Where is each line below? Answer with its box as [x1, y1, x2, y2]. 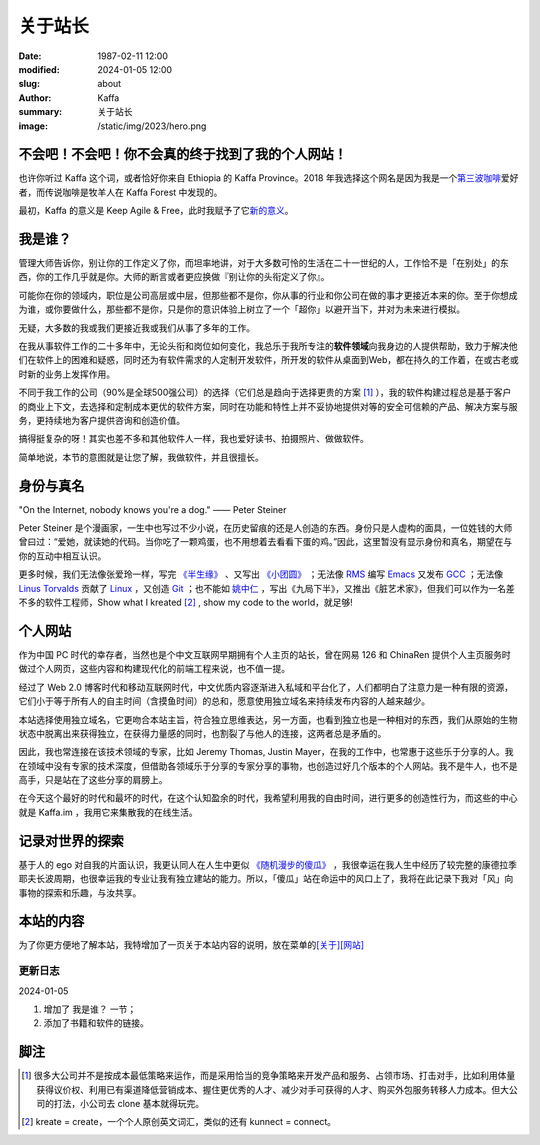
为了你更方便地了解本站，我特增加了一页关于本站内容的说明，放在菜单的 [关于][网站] [18, 939, 365, 951]
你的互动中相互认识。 [18, 550, 107, 562]
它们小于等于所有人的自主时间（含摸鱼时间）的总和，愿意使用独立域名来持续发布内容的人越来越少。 [18, 695, 430, 707]
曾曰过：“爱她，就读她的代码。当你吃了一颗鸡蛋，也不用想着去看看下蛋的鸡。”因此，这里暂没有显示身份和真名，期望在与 [18, 536, 513, 548]
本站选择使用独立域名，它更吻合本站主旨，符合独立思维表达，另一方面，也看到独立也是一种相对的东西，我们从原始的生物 [18, 713, 518, 725]
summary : [18, 106, 63, 118]
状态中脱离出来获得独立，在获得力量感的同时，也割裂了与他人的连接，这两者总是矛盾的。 [18, 727, 387, 739]
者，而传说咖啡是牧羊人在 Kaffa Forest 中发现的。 [18, 186, 223, 198]
